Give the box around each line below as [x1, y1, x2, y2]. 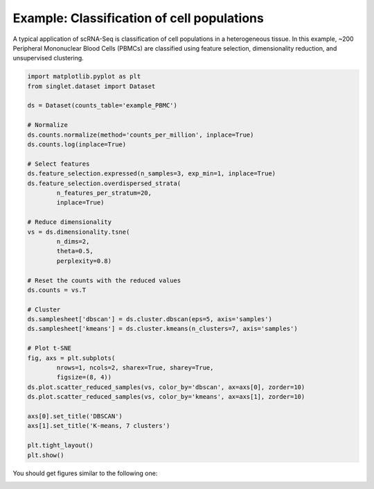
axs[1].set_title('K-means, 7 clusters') [27, 422, 170, 430]
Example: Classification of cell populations [12, 10, 265, 26]
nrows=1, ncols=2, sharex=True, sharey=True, [56, 364, 214, 372]
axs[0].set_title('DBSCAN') [27, 412, 123, 420]
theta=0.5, [56, 247, 93, 255]
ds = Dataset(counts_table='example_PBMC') [27, 101, 178, 110]
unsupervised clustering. [12, 54, 84, 62]
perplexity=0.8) [56, 257, 112, 265]
